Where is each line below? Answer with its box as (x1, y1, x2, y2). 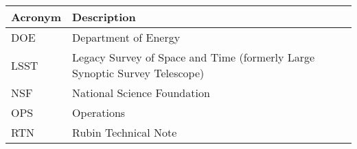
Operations (72, 105, 126, 120)
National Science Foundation (72, 85, 210, 100)
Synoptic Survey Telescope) (72, 65, 205, 81)
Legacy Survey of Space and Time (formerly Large (72, 49, 315, 65)
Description (72, 9, 136, 25)
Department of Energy (72, 29, 181, 45)
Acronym (11, 9, 62, 25)
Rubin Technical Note (72, 124, 177, 140)
